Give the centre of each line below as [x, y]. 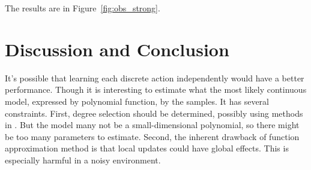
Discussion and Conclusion [117, 49]
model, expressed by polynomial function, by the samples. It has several [137, 101]
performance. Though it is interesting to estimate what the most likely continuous [156, 89]
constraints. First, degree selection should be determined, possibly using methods [154, 113]
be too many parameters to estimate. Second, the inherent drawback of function [152, 136]
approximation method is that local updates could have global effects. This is [147, 148]
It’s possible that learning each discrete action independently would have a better [155, 78]
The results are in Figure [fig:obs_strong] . [83, 8]
